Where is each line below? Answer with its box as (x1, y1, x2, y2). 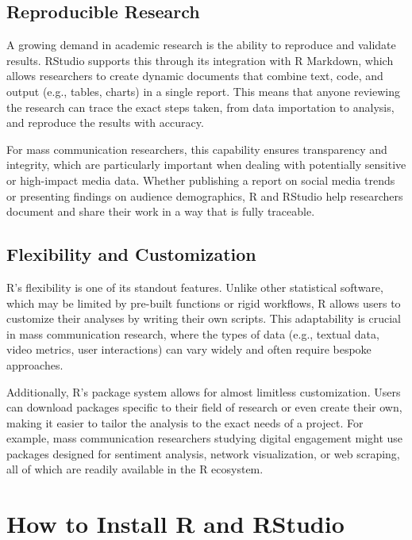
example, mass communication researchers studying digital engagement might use (6, 430, 403, 446)
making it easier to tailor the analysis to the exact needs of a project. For (6, 414, 364, 431)
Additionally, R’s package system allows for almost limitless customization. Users (6, 383, 401, 400)
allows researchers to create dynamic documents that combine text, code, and (6, 67, 383, 84)
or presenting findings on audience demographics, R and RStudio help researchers (6, 187, 403, 204)
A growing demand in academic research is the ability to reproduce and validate (6, 36, 396, 53)
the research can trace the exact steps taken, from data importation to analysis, (6, 98, 395, 115)
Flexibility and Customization (6, 242, 256, 266)
